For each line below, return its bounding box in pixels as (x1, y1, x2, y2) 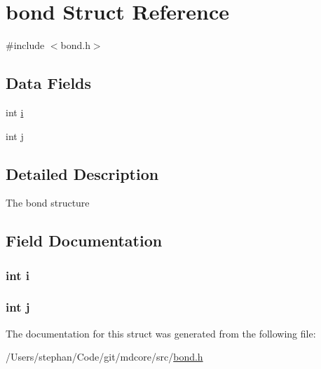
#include (6, 38, 45, 53)
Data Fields (6, 72, 92, 94)
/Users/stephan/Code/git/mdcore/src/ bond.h (6, 349, 203, 364)
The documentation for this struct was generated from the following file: (6, 326, 316, 340)
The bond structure (6, 195, 90, 210)
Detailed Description (6, 162, 159, 184)
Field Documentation (6, 230, 163, 251)
